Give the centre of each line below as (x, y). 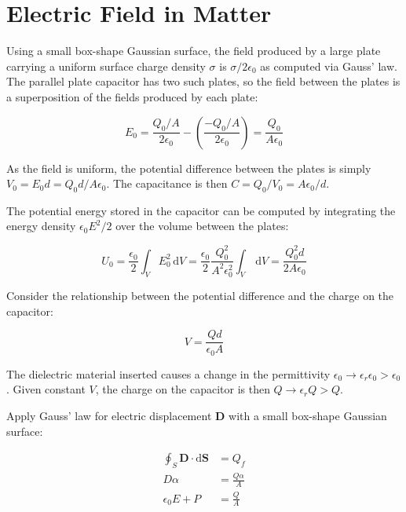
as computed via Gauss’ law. (329, 66)
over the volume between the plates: (202, 226)
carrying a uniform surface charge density (106, 66)
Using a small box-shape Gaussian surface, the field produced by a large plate (194, 51)
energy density (41, 226)
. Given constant (46, 389)
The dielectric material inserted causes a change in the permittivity (168, 373)
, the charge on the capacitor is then (183, 389)
